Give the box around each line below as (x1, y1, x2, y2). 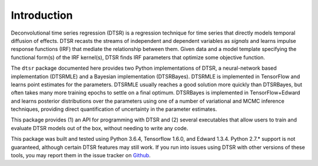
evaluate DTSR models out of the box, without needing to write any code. (11, 124, 188, 131)
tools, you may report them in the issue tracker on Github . (11, 152, 151, 159)
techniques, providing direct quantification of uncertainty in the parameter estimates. (11, 106, 217, 113)
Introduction (11, 9, 73, 22)
